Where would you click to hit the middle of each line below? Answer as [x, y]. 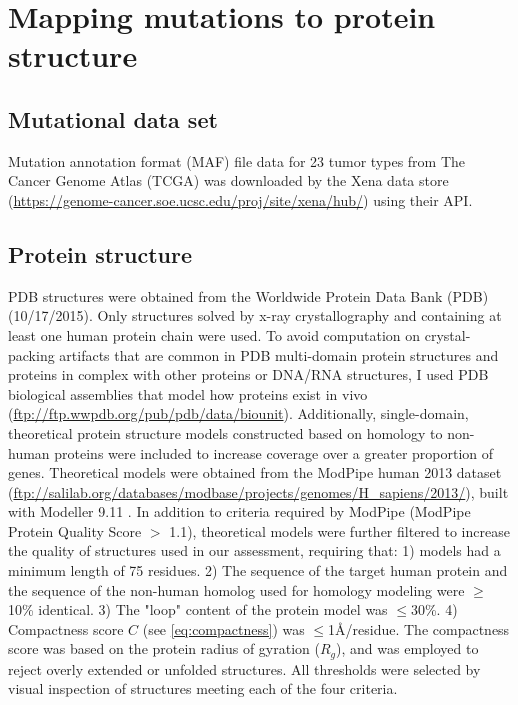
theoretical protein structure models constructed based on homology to [225, 432]
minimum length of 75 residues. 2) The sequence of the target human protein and [258, 570]
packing [31, 354]
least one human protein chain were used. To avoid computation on [214, 334]
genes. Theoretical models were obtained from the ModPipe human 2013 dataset [255, 472]
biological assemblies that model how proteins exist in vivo [188, 393]
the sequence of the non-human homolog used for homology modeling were [236, 589]
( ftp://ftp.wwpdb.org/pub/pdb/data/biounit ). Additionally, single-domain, [238, 413]
